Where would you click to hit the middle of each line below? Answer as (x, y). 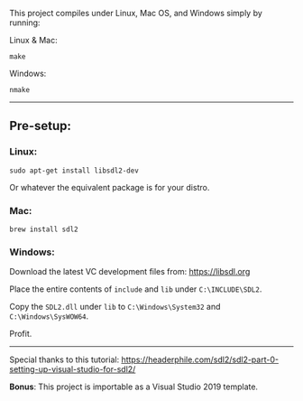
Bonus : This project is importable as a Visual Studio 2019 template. (134, 387)
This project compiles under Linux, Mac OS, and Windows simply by (136, 13)
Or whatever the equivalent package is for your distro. (110, 187)
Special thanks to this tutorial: (64, 359)
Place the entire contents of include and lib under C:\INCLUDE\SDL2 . (136, 289)
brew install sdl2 (44, 229)
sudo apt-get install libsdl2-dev (74, 171)
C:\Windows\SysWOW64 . (49, 316)
